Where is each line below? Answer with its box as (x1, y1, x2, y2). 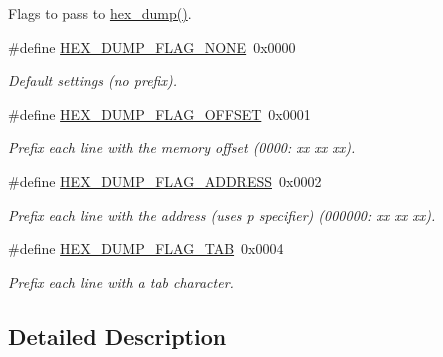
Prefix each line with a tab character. (8, 271, 234, 292)
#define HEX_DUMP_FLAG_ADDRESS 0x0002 (8, 170, 322, 191)
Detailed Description (8, 320, 227, 351)
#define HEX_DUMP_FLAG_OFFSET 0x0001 (8, 103, 311, 124)
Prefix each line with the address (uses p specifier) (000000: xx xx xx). (8, 204, 436, 225)
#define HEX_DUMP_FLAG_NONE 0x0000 (8, 36, 296, 57)
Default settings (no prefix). (8, 70, 177, 91)
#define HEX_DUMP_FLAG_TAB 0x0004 (8, 238, 284, 259)
